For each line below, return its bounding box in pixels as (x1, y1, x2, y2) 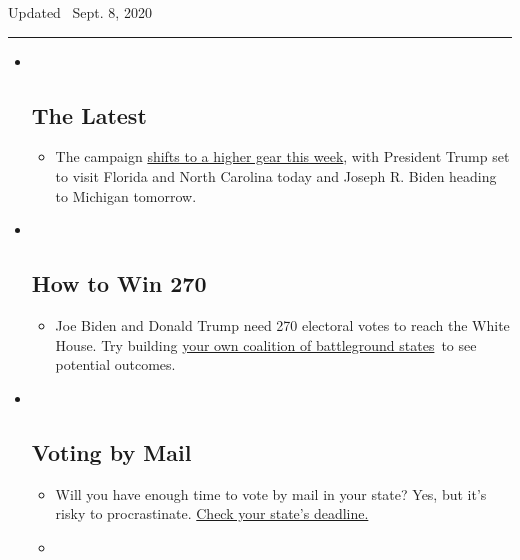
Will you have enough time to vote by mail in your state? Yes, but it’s (55, 483, 487, 504)
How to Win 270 (31, 268, 207, 299)
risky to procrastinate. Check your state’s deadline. (55, 503, 369, 524)
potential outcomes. (55, 354, 176, 375)
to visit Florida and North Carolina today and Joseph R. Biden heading (55, 165, 497, 186)
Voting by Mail (31, 436, 192, 467)
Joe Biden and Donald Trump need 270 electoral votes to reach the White (55, 314, 510, 335)
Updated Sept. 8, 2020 (8, 2, 152, 22)
